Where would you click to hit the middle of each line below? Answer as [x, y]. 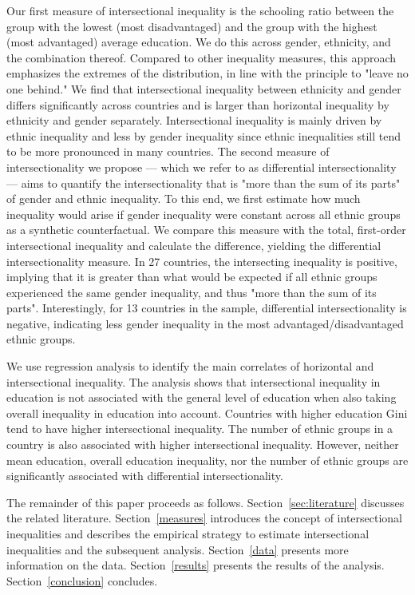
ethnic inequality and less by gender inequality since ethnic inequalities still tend [204, 135]
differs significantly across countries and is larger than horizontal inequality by [198, 104]
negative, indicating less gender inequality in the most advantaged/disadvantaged [205, 323]
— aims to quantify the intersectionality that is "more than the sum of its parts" [204, 182]
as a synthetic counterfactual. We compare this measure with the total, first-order [206, 230]
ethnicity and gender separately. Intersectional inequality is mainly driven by [194, 120]
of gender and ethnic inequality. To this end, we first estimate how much [184, 198]
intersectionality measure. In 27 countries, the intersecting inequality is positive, [202, 261]
